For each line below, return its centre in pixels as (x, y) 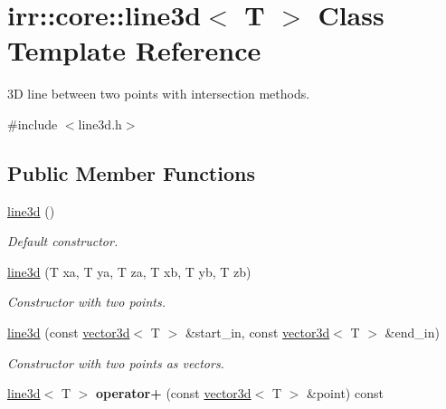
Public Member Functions (131, 172)
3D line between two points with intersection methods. (159, 94)
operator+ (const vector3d (174, 393)
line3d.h (100, 124)
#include (33, 124)
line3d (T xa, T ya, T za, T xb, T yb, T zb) (129, 271)
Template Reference (134, 50)
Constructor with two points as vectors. (116, 362)
